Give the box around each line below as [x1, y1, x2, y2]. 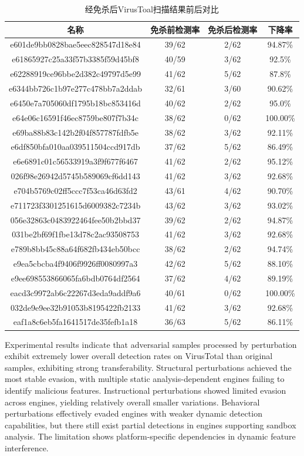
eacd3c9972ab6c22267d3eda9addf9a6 [10, 286, 141, 299]
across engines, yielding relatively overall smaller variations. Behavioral [5, 395, 260, 408]
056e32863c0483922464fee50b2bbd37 [10, 213, 141, 226]
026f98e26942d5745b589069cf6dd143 [11, 170, 140, 182]
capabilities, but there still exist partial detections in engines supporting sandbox [5, 418, 296, 431]
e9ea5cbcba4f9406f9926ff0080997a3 [13, 257, 138, 270]
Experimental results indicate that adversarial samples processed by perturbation [5, 338, 297, 350]
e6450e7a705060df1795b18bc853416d [10, 96, 141, 109]
